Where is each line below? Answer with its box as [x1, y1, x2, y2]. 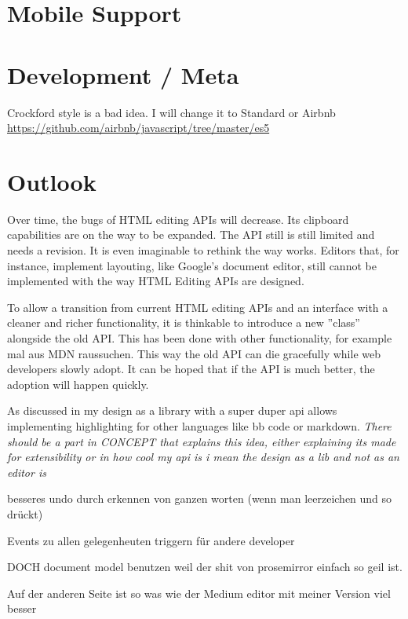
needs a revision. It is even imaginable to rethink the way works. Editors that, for [7, 242, 399, 258]
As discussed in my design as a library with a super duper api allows [7, 402, 337, 419]
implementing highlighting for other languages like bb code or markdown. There [7, 417, 392, 434]
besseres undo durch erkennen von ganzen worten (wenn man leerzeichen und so [7, 490, 392, 507]
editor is [7, 463, 46, 480]
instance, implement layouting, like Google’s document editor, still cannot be [7, 257, 377, 273]
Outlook [7, 165, 97, 197]
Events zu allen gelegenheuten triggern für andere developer [7, 532, 295, 548]
